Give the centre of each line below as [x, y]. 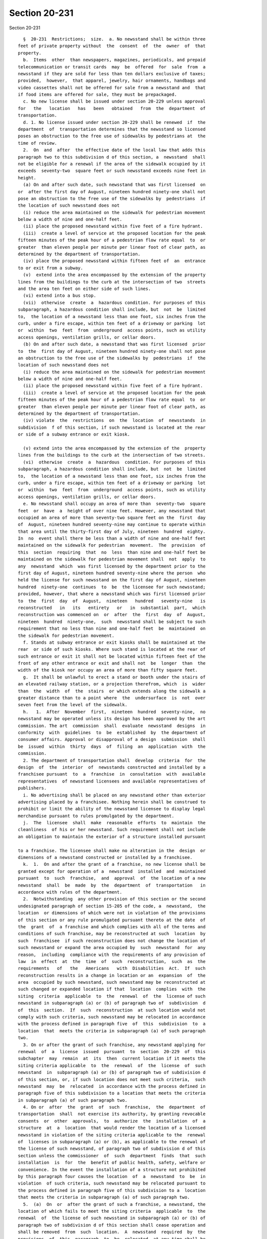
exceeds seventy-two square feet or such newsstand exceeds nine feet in [112, 171]
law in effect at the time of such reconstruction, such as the [112, 961]
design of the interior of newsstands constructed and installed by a [112, 767]
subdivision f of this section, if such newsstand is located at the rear [112, 427]
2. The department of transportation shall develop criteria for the [114, 760]
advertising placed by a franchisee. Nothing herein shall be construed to [112, 802]
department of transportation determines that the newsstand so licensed [112, 129]
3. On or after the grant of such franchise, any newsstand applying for [114, 1045]
